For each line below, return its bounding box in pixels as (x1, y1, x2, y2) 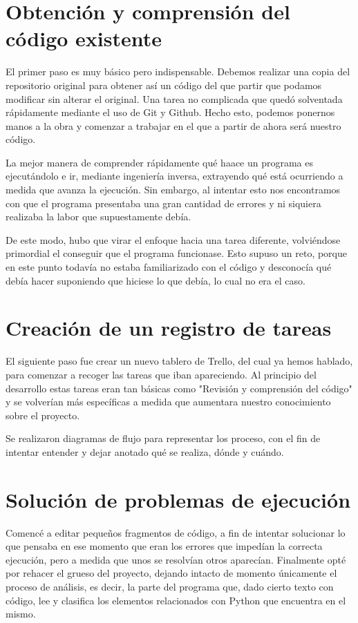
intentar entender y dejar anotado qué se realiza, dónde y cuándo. (6, 444, 284, 459)
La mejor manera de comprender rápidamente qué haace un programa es (6, 155, 314, 169)
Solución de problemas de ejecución (6, 485, 351, 513)
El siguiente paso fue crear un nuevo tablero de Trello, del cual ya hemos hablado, (6, 354, 353, 368)
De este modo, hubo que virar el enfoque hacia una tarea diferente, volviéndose (6, 232, 341, 247)
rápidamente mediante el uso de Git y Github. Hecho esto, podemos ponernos (6, 105, 335, 119)
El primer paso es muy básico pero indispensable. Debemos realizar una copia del (6, 64, 350, 79)
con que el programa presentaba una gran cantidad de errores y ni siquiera (6, 195, 321, 210)
